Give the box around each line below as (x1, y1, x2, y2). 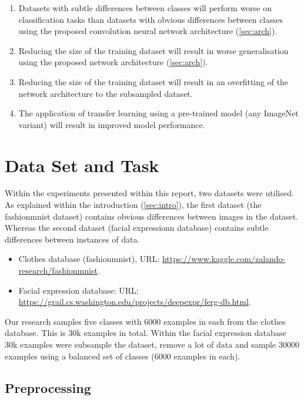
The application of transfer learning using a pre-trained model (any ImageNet (18, 107, 299, 119)
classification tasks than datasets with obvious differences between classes (18, 13, 283, 25)
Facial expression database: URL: (18, 284, 139, 296)
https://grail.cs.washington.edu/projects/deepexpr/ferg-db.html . (18, 295, 251, 308)
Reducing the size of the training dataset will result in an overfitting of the (18, 75, 289, 88)
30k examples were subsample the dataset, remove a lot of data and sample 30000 (5, 338, 299, 350)
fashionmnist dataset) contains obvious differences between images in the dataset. (5, 210, 299, 222)
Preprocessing (5, 378, 91, 396)
